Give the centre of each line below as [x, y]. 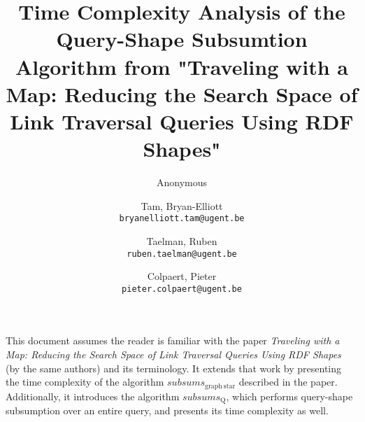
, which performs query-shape [289, 396]
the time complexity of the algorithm [85, 382]
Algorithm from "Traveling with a [181, 66]
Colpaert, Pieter [182, 276]
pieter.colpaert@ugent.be [182, 289]
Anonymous [182, 182]
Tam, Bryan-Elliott [182, 205]
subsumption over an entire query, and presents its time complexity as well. [167, 410]
